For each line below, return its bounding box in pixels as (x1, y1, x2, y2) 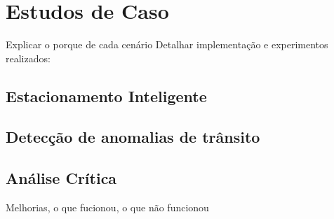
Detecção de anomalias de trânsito (6, 126, 260, 148)
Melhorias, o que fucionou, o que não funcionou (6, 200, 209, 215)
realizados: (6, 50, 51, 65)
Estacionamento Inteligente (6, 85, 207, 106)
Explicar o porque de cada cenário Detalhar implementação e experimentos (6, 37, 328, 52)
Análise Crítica (6, 167, 117, 189)
